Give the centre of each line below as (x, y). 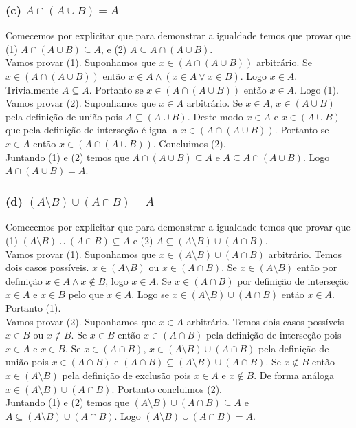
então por (317, 267)
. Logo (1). (316, 89)
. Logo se (150, 294)
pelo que (86, 294)
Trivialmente (32, 89)
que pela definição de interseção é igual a (92, 130)
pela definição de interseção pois (274, 335)
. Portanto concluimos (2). (167, 388)
